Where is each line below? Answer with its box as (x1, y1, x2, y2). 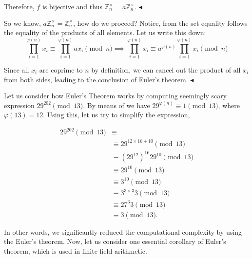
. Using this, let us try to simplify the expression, (43, 110, 190, 120)
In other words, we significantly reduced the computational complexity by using (4, 226, 242, 237)
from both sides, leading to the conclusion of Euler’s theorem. (4, 74, 188, 84)
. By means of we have (83, 100, 150, 110)
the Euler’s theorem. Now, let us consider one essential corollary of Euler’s (4, 236, 226, 246)
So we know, (4, 18, 41, 28)
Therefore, (4, 1, 35, 11)
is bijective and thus (42, 1, 102, 11)
